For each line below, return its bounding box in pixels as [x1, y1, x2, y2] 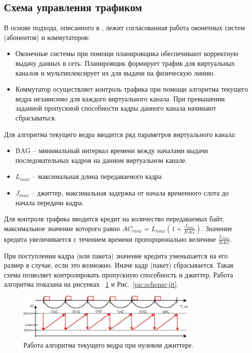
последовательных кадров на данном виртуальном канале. [15, 155, 187, 165]
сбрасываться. [15, 112, 57, 122]
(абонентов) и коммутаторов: [4, 32, 90, 42]
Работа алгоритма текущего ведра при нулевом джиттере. [23, 339, 194, 350]
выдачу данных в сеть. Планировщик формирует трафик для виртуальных [15, 58, 235, 68]
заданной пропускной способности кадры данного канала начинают [15, 103, 216, 113]
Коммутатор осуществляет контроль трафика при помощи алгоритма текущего [15, 84, 248, 94]
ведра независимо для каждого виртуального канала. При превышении [15, 93, 225, 103]
